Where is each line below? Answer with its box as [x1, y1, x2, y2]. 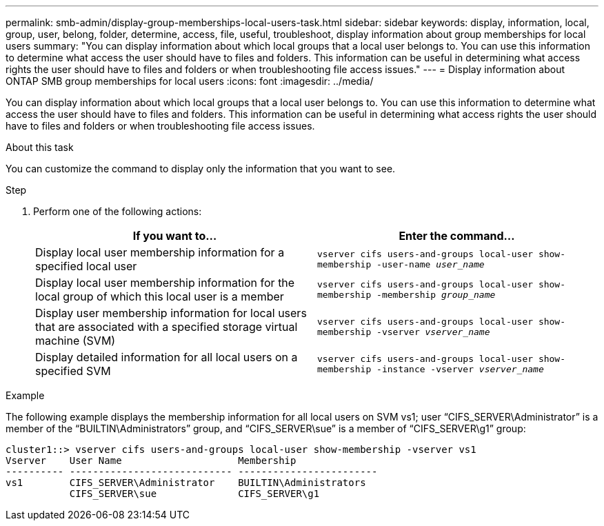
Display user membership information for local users [35, 306, 307, 320]
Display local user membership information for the [35, 276, 295, 290]
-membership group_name [376, 290, 496, 300]
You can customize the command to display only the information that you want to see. [6, 163, 396, 174]
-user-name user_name [376, 259, 485, 270]
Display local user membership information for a [35, 245, 285, 259]
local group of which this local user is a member [35, 290, 284, 303]
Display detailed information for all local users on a [35, 350, 298, 364]
